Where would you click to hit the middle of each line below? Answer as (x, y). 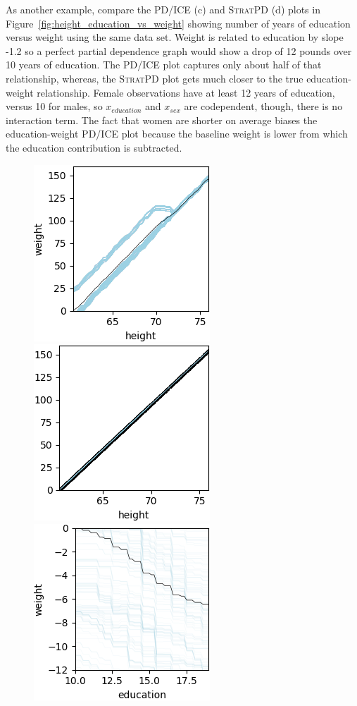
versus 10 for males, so (54, 106)
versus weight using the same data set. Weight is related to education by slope (175, 37)
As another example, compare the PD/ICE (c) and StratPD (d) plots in (163, 9)
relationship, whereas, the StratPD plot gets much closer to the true (155, 78)
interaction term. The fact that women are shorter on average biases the (162, 120)
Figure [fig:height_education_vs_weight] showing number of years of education (178, 23)
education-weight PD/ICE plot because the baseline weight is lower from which (177, 134)
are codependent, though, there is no (263, 106)
